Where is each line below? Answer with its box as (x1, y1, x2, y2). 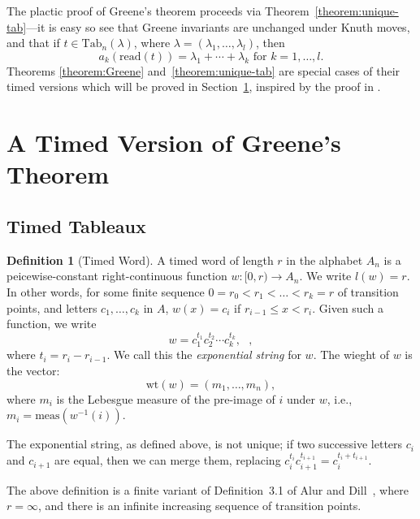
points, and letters (6, 299, 97, 316)
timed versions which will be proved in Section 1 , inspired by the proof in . (6, 78, 381, 95)
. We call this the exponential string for (106, 346, 301, 363)
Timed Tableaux (6, 213, 146, 238)
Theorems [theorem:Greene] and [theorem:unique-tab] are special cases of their (6, 62, 401, 79)
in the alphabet (286, 251, 363, 268)
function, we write (6, 315, 97, 332)
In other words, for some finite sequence (6, 283, 205, 300)
